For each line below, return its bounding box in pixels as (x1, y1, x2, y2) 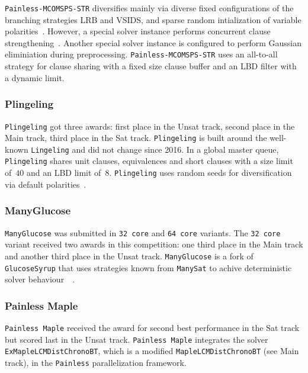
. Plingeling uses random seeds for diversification (109, 166, 292, 179)
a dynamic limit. (5, 71, 65, 83)
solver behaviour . (5, 273, 75, 285)
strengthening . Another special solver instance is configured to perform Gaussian (5, 36, 302, 49)
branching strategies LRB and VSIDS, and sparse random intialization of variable (5, 13, 301, 25)
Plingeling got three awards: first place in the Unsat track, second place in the (5, 120, 295, 132)
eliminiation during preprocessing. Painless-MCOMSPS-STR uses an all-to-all (5, 48, 278, 60)
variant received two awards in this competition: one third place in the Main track (5, 238, 303, 250)
